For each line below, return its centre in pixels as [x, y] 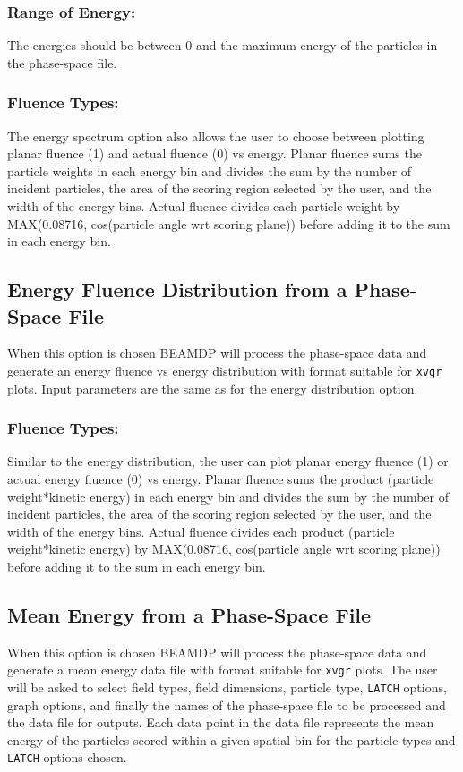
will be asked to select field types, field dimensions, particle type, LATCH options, [227, 687]
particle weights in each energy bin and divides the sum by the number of [210, 170]
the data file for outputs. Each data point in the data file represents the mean [221, 722]
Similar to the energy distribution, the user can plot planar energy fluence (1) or [228, 461]
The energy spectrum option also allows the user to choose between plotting [216, 136]
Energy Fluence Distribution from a [177, 289]
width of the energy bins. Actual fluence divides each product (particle [201, 531]
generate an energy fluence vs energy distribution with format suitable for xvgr [225, 370]
